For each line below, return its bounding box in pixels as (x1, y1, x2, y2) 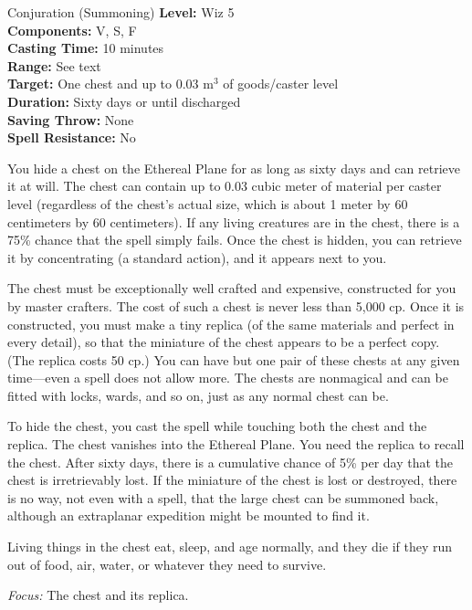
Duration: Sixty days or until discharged (7, 91, 241, 110)
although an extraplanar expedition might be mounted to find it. (7, 506, 370, 525)
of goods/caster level (223, 74, 339, 93)
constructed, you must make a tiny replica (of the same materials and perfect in (7, 314, 455, 333)
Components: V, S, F (7, 20, 137, 39)
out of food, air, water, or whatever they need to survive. (7, 554, 327, 573)
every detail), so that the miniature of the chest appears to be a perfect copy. (7, 332, 440, 352)
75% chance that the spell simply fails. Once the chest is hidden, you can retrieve (7, 230, 462, 249)
